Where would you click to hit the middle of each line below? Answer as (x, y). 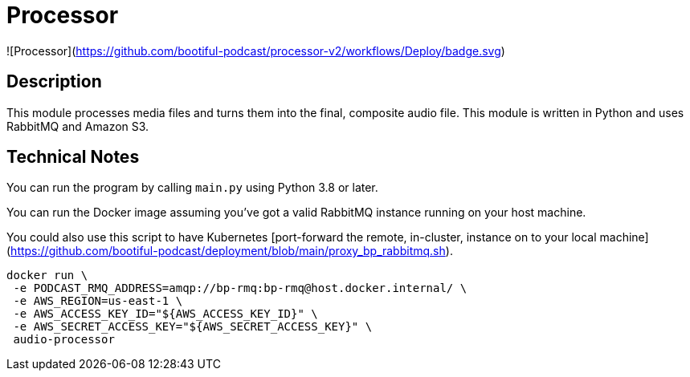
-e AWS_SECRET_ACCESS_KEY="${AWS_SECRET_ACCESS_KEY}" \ (193, 327)
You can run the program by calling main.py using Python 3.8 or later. (192, 188)
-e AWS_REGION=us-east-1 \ (98, 301)
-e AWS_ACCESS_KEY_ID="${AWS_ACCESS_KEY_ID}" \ (165, 314)
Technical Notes (73, 157)
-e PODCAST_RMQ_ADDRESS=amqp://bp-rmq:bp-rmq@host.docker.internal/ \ (240, 288)
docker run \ (47, 276)
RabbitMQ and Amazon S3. (78, 126)
